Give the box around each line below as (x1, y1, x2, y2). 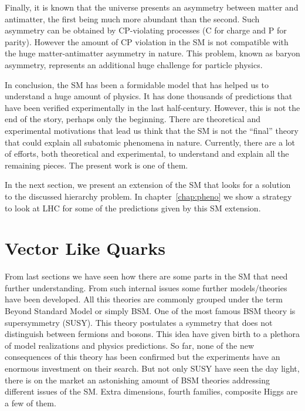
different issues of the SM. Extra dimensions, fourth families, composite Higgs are (5, 385, 298, 397)
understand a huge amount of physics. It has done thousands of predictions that (5, 90, 293, 102)
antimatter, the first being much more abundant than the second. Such (5, 12, 260, 25)
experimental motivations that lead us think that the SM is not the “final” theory (5, 124, 299, 136)
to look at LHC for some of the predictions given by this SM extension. (5, 201, 261, 214)
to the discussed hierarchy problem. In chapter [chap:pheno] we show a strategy (5, 190, 292, 202)
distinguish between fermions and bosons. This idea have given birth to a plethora (5, 328, 300, 340)
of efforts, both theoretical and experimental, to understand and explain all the (5, 147, 289, 160)
